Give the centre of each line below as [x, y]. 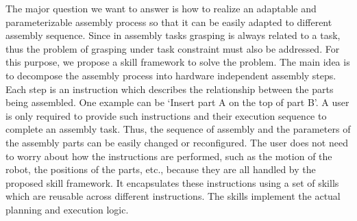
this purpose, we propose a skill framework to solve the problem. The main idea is [178, 62]
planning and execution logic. [67, 209]
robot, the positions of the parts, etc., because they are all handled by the [161, 169]
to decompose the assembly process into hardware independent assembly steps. [171, 75]
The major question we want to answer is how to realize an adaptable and [161, 8]
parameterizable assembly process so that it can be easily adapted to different [169, 22]
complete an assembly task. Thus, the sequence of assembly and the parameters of [178, 129]
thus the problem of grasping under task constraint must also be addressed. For [173, 48]
